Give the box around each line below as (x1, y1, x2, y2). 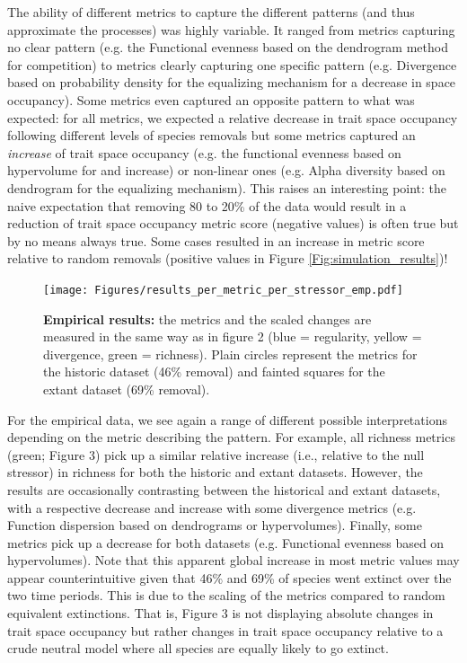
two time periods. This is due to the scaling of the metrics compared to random (7, 586, 445, 605)
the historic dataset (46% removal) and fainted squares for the (43, 362, 385, 381)
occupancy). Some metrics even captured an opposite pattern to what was (7, 90, 415, 109)
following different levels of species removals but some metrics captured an (7, 126, 416, 145)
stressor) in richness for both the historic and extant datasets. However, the (7, 463, 423, 482)
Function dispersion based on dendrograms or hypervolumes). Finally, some (7, 516, 422, 535)
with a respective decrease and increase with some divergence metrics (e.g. (7, 498, 417, 517)
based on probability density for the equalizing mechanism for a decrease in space (7, 73, 456, 92)
